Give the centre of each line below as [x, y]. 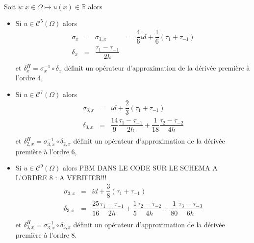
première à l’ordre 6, [46, 151]
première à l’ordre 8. [46, 234]
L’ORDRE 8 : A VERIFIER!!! [61, 177]
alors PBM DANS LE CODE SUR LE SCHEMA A [140, 168]
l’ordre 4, [29, 77]
